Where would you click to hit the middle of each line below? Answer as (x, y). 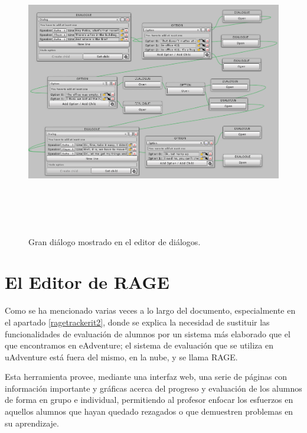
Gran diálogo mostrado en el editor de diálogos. (115, 241)
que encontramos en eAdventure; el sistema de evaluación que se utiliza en (139, 345)
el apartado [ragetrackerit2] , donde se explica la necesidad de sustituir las (137, 322)
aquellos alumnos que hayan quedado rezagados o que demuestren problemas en (149, 411)
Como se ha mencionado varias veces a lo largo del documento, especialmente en (150, 310)
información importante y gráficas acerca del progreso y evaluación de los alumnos (153, 388)
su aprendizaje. (32, 423)
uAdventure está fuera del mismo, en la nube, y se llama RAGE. (121, 357)
